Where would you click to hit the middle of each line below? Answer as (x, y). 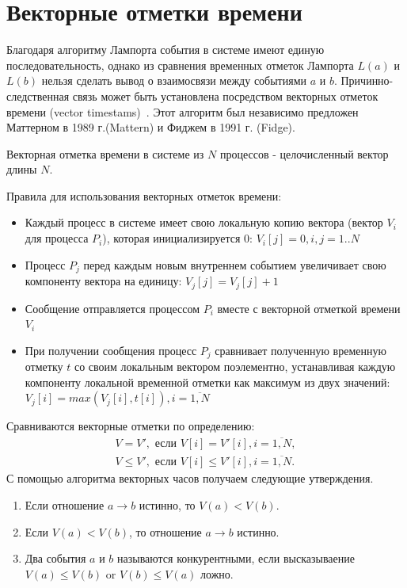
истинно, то (167, 505)
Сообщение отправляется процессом (112, 308)
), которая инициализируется (171, 238)
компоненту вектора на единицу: (103, 281)
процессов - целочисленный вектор (304, 153)
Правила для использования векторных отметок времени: (144, 195)
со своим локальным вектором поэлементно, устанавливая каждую (235, 367)
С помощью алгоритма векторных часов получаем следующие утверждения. (190, 478)
